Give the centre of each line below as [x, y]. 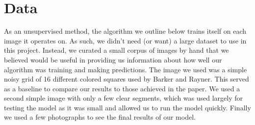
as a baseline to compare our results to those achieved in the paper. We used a [122, 88]
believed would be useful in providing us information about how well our [113, 59]
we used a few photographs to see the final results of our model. [100, 117]
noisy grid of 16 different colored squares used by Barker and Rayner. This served [127, 79]
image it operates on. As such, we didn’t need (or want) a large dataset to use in [125, 40]
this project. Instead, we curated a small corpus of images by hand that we [116, 50]
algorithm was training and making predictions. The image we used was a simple [126, 69]
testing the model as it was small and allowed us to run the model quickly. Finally [127, 107]
